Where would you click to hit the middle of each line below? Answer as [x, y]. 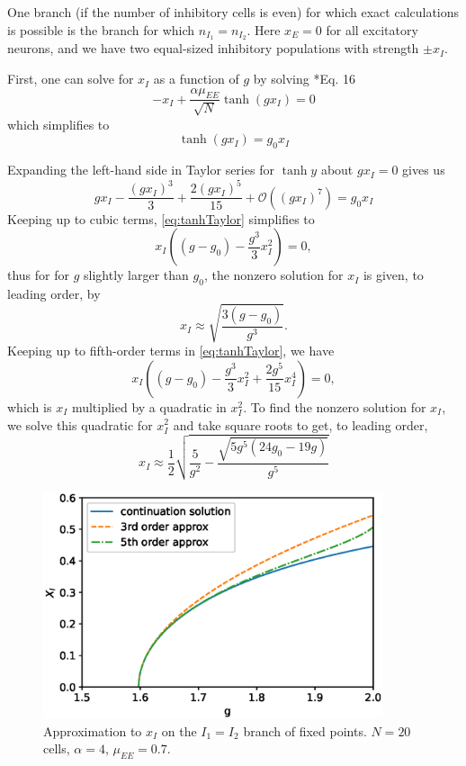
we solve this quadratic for [80, 424]
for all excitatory [372, 29]
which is [30, 406]
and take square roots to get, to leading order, [300, 424]
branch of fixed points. [305, 730]
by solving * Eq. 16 [304, 79]
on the [179, 730]
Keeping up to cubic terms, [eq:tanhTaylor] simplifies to [161, 218]
